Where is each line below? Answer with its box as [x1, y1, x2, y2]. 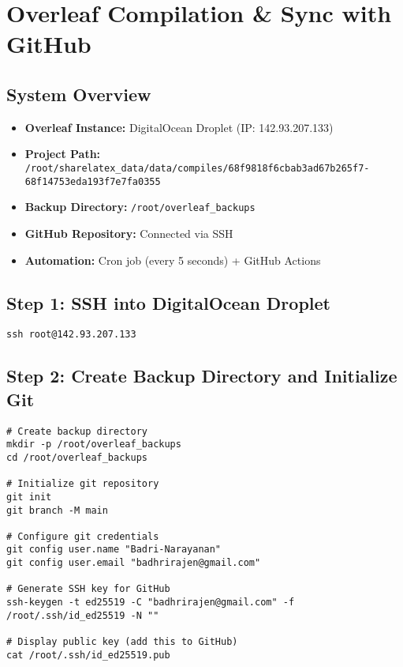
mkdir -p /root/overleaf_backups [6, 439, 181, 450]
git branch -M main [6, 504, 108, 516]
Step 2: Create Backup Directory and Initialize [6, 364, 397, 388]
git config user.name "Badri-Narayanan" [6, 544, 222, 556]
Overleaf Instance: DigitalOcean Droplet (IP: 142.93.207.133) [24, 119, 334, 135]
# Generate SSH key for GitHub [6, 583, 170, 595]
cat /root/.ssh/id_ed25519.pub [6, 649, 170, 661]
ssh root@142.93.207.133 [6, 329, 136, 341]
